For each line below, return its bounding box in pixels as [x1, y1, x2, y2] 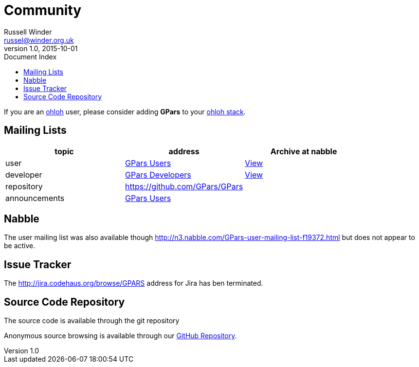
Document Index [4, 52, 57, 61]
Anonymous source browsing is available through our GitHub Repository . [4, 331, 237, 340]
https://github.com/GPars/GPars [125, 181, 243, 191]
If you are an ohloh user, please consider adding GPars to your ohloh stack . [4, 107, 246, 116]
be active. [4, 241, 36, 250]
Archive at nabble [270, 146, 337, 156]
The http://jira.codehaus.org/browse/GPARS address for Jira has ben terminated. [4, 279, 263, 288]
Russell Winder [4, 27, 52, 36]
